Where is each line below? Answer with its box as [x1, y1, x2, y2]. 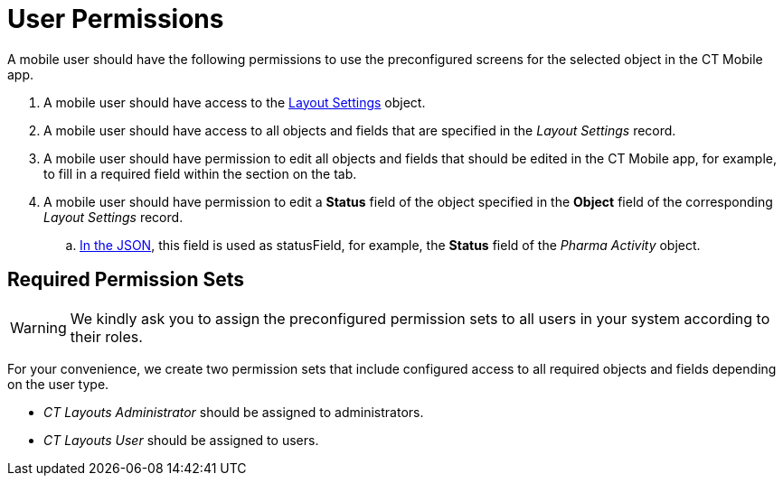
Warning [10, 318, 67, 337]
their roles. [70, 327, 143, 346]
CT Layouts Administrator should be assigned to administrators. [43, 404, 424, 420]
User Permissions [7, 4, 224, 34]
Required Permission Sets [7, 268, 245, 292]
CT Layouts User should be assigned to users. [43, 432, 319, 448]
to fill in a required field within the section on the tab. [43, 165, 357, 181]
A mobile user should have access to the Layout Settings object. [43, 94, 426, 110]
